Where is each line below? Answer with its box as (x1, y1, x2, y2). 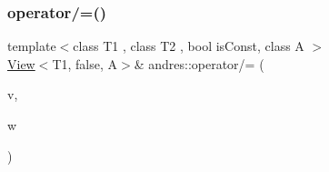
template (7, 36, 56, 56)
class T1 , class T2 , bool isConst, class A (73, 36, 304, 56)
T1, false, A (52, 54, 117, 73)
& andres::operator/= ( (134, 54, 264, 73)
